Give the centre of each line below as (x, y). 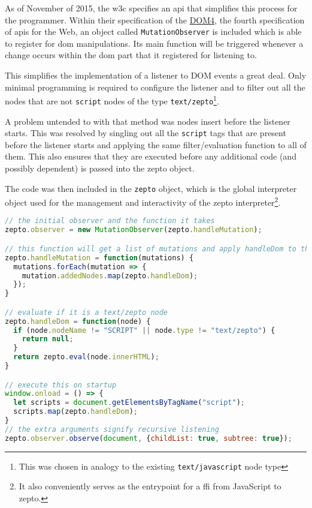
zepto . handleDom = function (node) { (78, 321)
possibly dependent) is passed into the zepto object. (100, 168)
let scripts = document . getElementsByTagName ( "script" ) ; (129, 403)
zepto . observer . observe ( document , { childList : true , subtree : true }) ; (149, 438)
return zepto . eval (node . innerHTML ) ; (86, 357)
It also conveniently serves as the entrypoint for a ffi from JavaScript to (150, 486)
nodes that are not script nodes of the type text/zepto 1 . (112, 100)
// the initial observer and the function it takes (110, 221)
